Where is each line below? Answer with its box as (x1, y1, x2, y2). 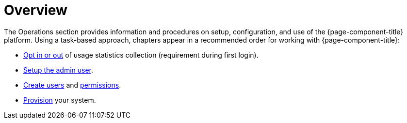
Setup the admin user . (23, 65, 94, 74)
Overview (4, 2, 67, 18)
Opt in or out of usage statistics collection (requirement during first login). (23, 50, 259, 59)
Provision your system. (23, 95, 96, 104)
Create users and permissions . (23, 80, 121, 89)
